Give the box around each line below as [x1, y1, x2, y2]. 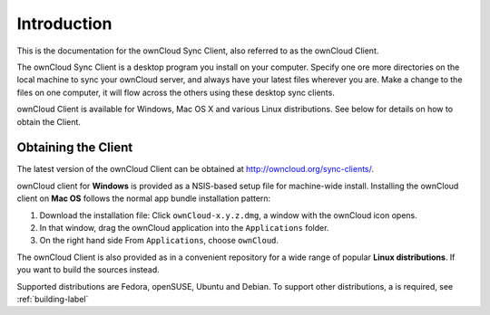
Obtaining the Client [16, 140, 133, 156]
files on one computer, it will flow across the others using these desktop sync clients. [16, 87, 335, 98]
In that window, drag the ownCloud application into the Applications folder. [39, 222, 329, 233]
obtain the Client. [16, 116, 82, 127]
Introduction [16, 14, 113, 33]
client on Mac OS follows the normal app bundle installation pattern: [16, 193, 271, 204]
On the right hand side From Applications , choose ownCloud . [39, 235, 279, 246]
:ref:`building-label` [16, 293, 89, 304]
